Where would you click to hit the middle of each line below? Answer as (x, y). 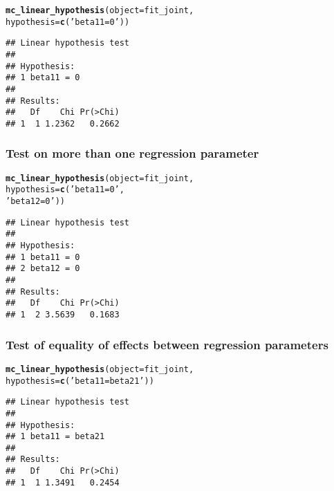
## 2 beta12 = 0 (43, 269)
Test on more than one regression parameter (132, 153)
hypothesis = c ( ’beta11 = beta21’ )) (80, 381)
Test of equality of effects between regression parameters (167, 344)
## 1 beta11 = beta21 (55, 437)
